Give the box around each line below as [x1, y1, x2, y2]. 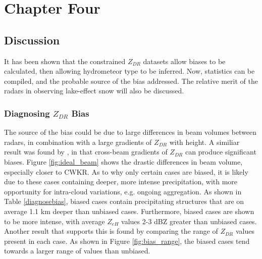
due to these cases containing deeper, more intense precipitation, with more [4, 176, 238, 187]
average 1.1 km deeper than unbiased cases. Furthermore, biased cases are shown [4, 205, 254, 216]
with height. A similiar [169, 136, 240, 147]
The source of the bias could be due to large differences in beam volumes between [4, 127, 257, 137]
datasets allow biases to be [143, 56, 226, 66]
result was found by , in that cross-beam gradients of [4, 146, 168, 157]
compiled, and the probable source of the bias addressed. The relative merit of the [4, 75, 258, 86]
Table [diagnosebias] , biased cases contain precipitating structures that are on [4, 196, 244, 206]
